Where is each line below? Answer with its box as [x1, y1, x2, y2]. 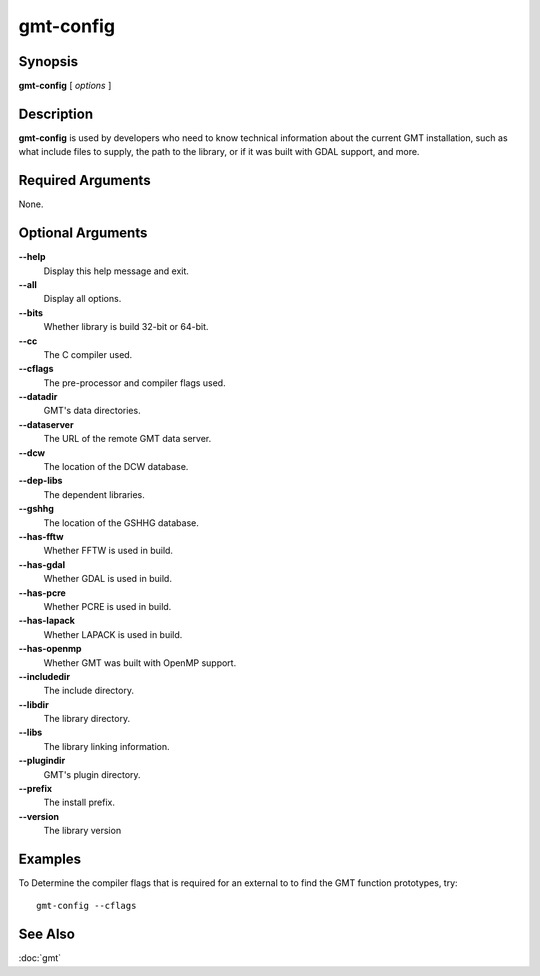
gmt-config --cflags [36, 900, 137, 912]
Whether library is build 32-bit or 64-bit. [43, 321, 209, 333]
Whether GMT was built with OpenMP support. [43, 656, 237, 669]
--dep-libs [18, 475, 63, 487]
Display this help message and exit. [43, 265, 190, 277]
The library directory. [43, 713, 130, 725]
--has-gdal [18, 558, 65, 570]
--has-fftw [18, 530, 64, 542]
